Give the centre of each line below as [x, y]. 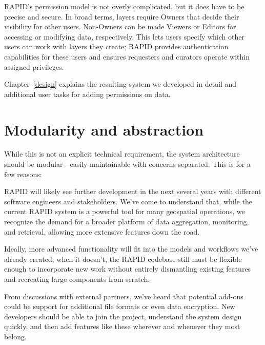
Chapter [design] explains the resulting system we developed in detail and [120, 84]
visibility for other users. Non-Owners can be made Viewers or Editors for [120, 26]
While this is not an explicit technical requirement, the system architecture [122, 154]
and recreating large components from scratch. [77, 279]
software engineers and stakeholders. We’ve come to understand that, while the [128, 201]
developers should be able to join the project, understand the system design [123, 316]
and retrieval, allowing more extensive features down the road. [102, 231]
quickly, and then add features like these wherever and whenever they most [122, 326]
